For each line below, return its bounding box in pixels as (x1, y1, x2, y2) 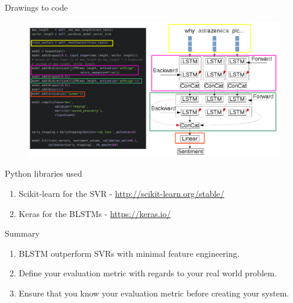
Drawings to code (5, 1, 68, 13)
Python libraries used (5, 167, 82, 180)
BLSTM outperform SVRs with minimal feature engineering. (18, 247, 240, 259)
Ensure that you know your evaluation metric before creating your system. (18, 286, 289, 299)
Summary (5, 227, 40, 240)
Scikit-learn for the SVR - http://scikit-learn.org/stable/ (18, 187, 224, 199)
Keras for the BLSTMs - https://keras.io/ (18, 207, 171, 219)
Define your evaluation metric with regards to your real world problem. (18, 267, 277, 279)
